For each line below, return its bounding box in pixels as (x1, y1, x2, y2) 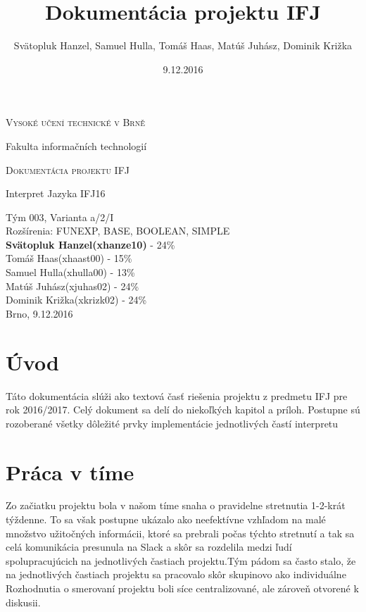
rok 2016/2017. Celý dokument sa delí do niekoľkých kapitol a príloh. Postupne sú (6, 402, 360, 417)
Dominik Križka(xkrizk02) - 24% (6, 292, 147, 307)
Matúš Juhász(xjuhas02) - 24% (6, 278, 139, 293)
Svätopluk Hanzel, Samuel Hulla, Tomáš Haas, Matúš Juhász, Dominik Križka (13, 38, 353, 53)
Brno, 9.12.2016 (6, 306, 73, 320)
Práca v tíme (6, 457, 134, 486)
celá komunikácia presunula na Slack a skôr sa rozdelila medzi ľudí (6, 539, 292, 554)
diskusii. (6, 594, 41, 609)
